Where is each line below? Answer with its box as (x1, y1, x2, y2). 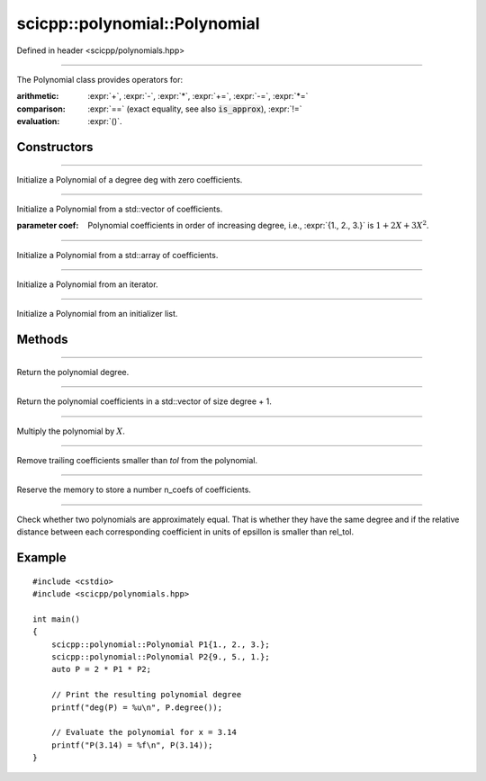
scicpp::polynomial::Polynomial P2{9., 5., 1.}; (50, 651, 270, 661)
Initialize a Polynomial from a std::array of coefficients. (16, 249, 219, 260)
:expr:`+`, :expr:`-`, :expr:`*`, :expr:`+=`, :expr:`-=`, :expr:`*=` (87, 91, 309, 102)
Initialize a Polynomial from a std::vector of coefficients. (16, 203, 223, 214)
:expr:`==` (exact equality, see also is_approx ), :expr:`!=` (87, 103, 302, 114)
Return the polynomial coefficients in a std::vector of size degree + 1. (16, 396, 272, 407)
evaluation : (16, 116, 60, 127)
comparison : (16, 103, 67, 114)
